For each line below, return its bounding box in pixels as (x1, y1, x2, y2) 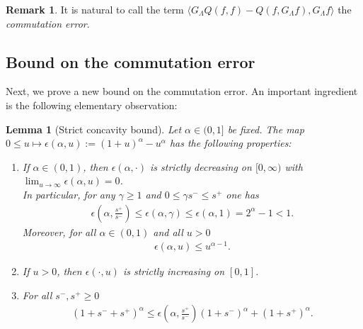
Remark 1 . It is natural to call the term (6, 2, 184, 16)
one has (226, 186, 259, 201)
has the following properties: (169, 135, 292, 150)
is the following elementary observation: (6, 97, 178, 112)
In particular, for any (22, 186, 115, 201)
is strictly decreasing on (149, 159, 252, 174)
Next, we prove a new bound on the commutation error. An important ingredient (6, 84, 358, 99)
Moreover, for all (22, 224, 96, 239)
